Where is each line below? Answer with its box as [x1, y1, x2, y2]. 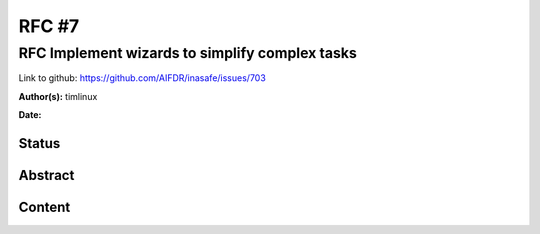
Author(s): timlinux [18, 90, 98, 102]
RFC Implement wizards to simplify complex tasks [18, 44, 357, 62]
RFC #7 [18, 15, 80, 37]
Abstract [18, 167, 75, 184]
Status [18, 135, 61, 152]
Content [18, 199, 71, 216]
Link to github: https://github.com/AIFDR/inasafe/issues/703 [18, 72, 267, 84]
